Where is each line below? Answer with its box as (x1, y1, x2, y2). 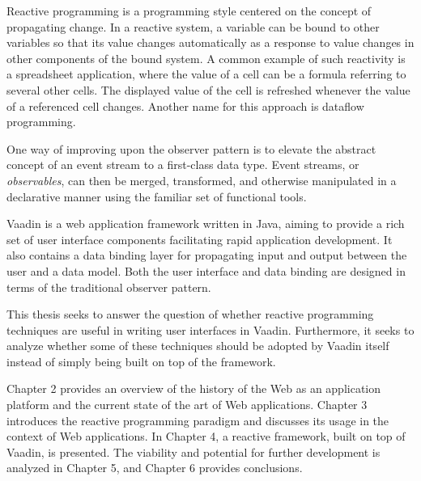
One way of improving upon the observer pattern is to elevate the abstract (6, 140, 376, 157)
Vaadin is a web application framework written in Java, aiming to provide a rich (6, 215, 405, 232)
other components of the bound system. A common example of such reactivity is (6, 49, 406, 66)
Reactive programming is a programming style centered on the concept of (6, 2, 372, 19)
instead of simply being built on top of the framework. (6, 352, 276, 369)
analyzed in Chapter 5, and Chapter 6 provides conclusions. (6, 459, 303, 476)
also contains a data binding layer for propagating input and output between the (6, 247, 407, 264)
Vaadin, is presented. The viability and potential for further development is (6, 443, 381, 460)
